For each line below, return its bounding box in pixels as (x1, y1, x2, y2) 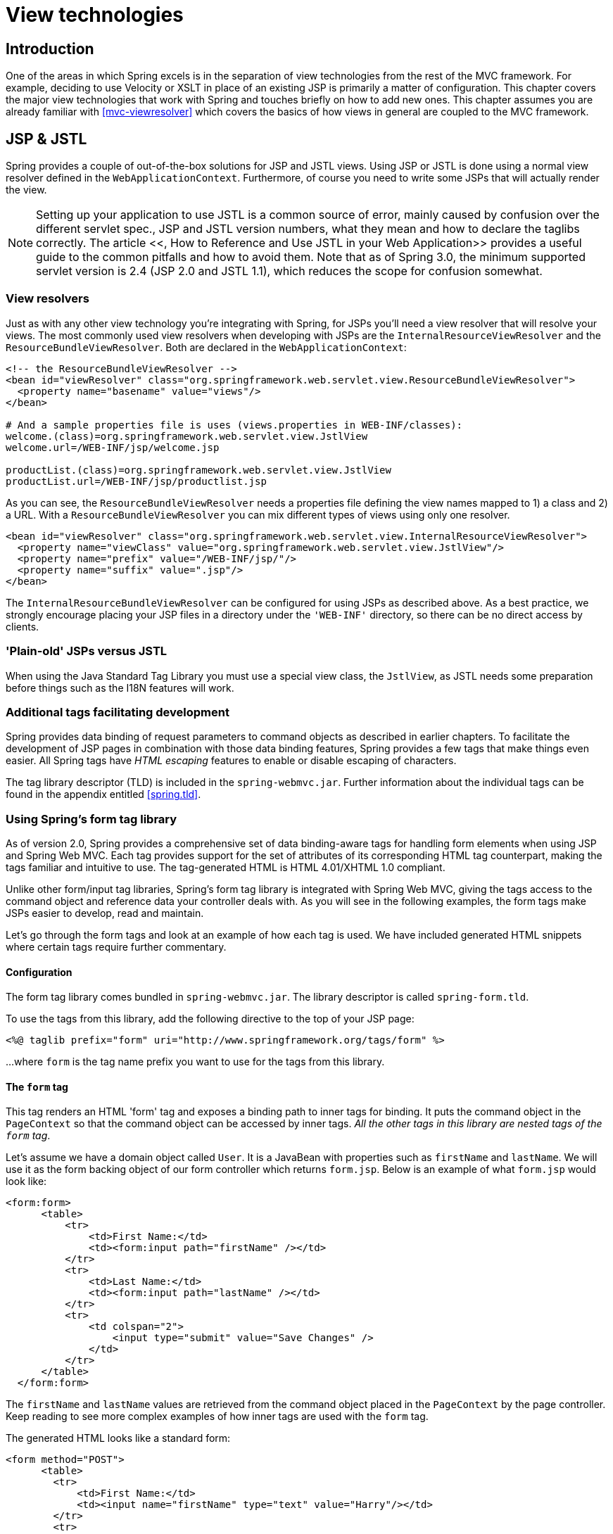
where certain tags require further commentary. (6, 941, 227, 953)
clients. (6, 620, 39, 633)
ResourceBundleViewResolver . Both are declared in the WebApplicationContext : (6, 341, 407, 353)
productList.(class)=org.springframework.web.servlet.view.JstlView (6, 464, 391, 476)
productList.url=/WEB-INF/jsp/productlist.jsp (6, 475, 267, 487)
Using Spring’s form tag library (6, 811, 177, 826)
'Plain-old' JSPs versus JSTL (6, 644, 168, 659)
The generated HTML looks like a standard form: (6, 1432, 231, 1445)
